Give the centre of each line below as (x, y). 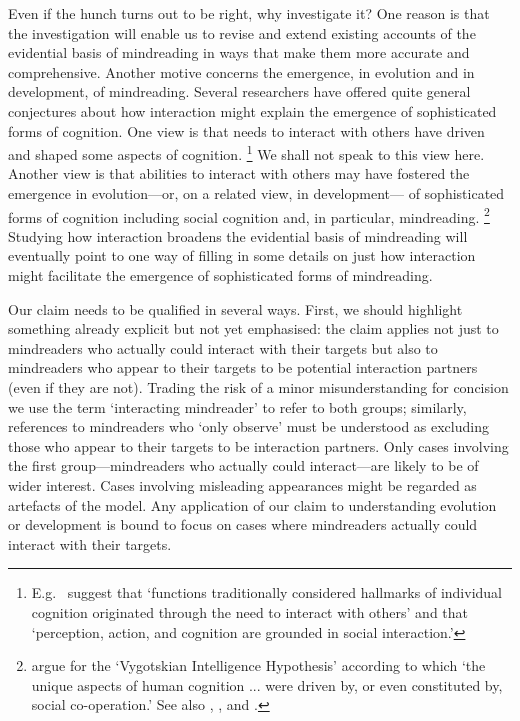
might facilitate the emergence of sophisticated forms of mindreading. (220, 275)
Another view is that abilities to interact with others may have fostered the (239, 173)
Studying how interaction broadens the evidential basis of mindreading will (238, 235)
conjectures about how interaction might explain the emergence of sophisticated (252, 110)
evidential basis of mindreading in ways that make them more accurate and (239, 52)
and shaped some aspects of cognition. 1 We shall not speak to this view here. (246, 152)
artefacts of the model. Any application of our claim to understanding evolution (252, 504)
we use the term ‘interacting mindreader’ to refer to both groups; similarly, (237, 406)
